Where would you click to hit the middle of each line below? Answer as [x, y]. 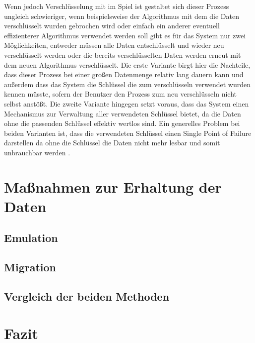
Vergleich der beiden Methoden [87, 296]
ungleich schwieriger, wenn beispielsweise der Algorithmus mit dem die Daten [122, 16]
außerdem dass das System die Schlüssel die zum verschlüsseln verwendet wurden [127, 84]
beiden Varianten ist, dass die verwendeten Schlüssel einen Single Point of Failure [128, 133]
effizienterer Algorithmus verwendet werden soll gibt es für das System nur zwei [125, 35]
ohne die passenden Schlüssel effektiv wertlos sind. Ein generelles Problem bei [122, 123]
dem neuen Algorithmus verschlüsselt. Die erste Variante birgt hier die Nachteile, [127, 64]
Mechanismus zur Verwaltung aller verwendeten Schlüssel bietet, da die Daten [123, 113]
